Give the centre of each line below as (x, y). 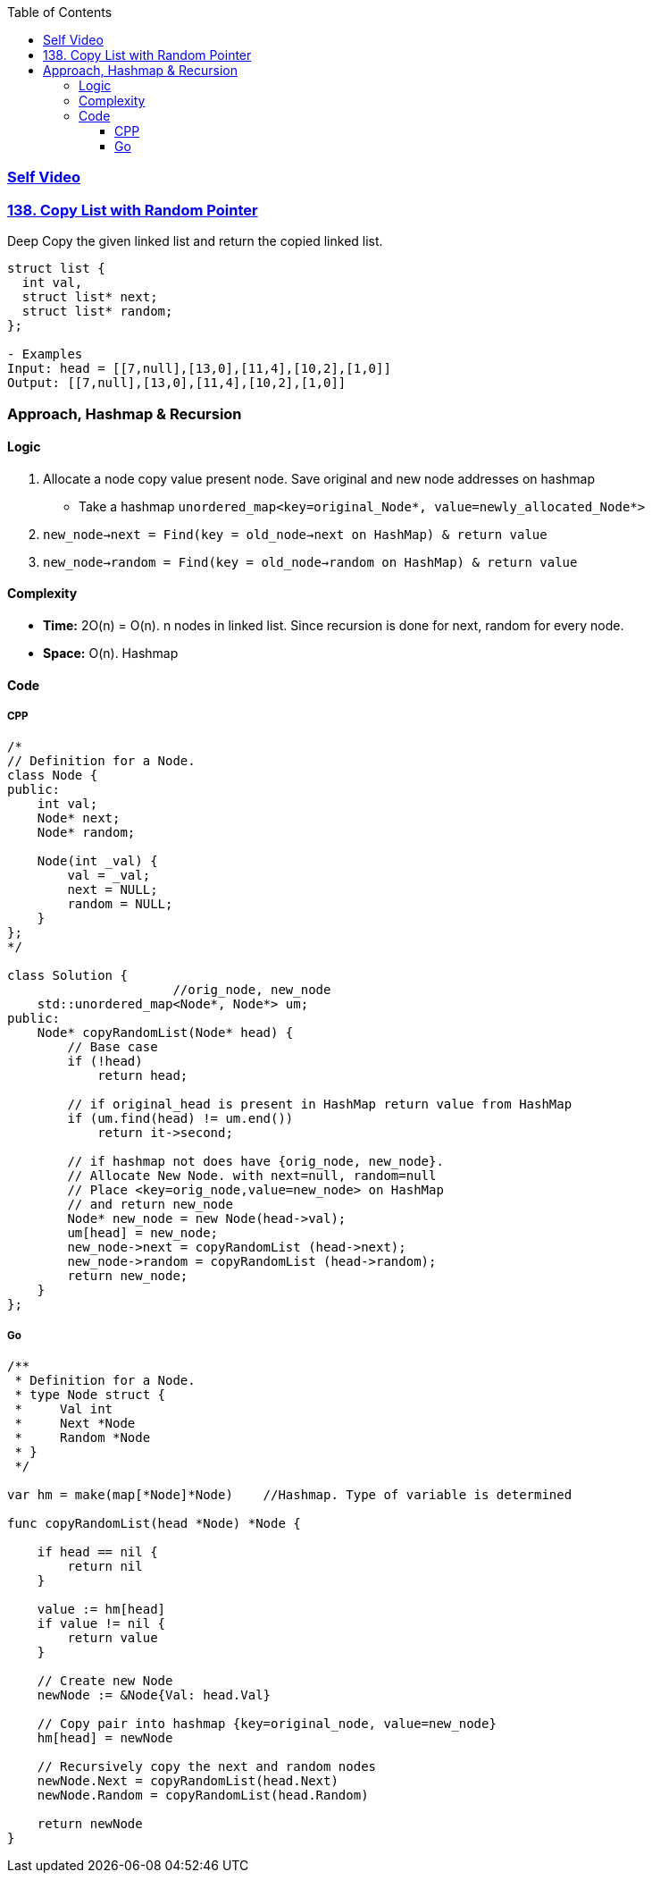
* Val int (64, 1409)
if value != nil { (101, 1624)
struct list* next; (90, 297)
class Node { (53, 776)
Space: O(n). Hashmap (111, 653)
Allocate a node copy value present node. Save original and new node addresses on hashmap (319, 478)
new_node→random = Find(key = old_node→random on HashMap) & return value (310, 562)
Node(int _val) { (97, 861)
